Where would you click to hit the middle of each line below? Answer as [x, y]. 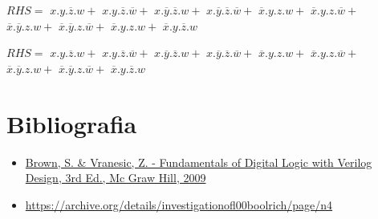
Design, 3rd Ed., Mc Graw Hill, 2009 [116, 178]
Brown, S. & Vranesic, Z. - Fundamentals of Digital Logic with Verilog [199, 162]
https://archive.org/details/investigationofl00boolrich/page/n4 [179, 204]
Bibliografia [72, 123]
